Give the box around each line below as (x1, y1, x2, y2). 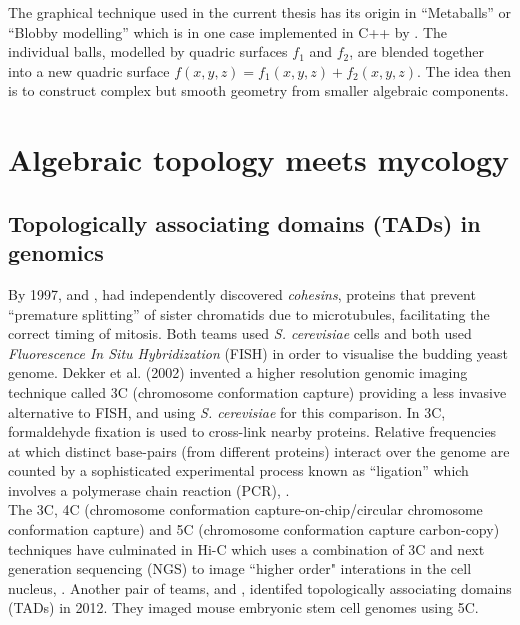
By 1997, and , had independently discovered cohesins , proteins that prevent (8, 283, 476, 304)
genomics (8, 237, 104, 268)
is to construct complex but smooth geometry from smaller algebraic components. (8, 80, 509, 101)
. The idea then (417, 60, 512, 81)
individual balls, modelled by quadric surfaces (8, 41, 288, 62)
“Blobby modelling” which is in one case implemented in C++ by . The (8, 21, 447, 42)
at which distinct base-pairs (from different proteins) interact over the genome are (8, 440, 510, 461)
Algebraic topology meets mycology (8, 139, 510, 180)
